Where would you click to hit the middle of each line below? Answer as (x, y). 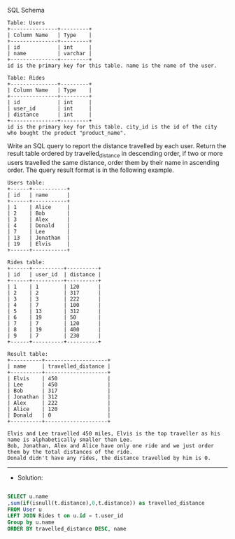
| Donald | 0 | (59, 415)
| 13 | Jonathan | (39, 238)
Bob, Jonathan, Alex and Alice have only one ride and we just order (111, 446)
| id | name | (39, 195)
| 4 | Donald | (39, 225)
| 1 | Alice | (39, 207)
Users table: (26, 182)
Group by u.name (31, 523)
